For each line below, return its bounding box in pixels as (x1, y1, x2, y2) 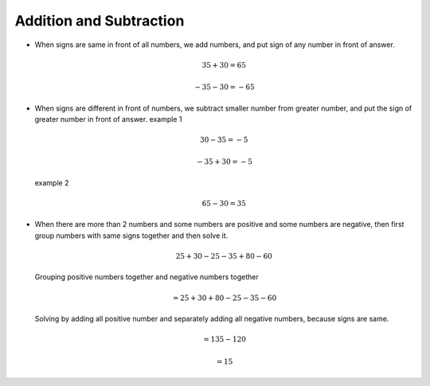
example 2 (34, 177, 69, 187)
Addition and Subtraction (14, 12, 185, 29)
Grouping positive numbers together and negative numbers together (34, 272, 259, 282)
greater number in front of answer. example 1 (34, 114, 182, 123)
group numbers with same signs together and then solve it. (34, 231, 229, 240)
